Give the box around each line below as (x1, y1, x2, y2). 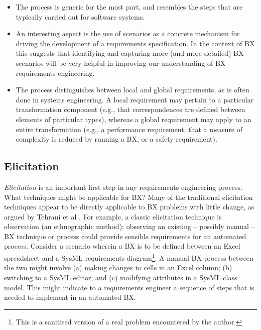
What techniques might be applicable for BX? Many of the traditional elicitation (4, 191, 253, 202)
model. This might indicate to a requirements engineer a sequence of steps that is (4, 282, 254, 292)
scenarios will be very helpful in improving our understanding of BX (16, 57, 226, 68)
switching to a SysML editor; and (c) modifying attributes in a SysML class (4, 272, 237, 282)
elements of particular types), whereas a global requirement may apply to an (16, 114, 251, 124)
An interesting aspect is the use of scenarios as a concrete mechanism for (16, 28, 240, 39)
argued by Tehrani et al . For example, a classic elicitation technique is (4, 211, 222, 222)
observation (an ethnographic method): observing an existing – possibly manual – (4, 221, 255, 232)
